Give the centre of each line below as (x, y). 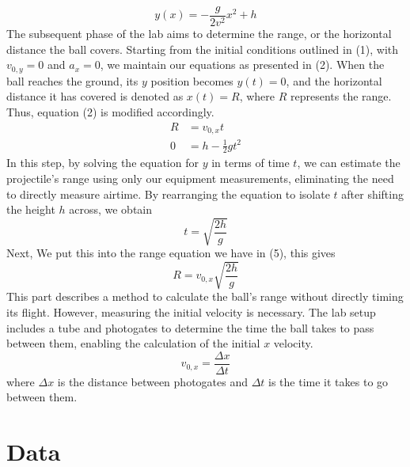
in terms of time (251, 163)
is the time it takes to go (328, 381)
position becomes (192, 80)
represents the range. (341, 96)
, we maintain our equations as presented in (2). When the (242, 65)
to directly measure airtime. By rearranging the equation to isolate (168, 194)
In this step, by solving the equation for (102, 163)
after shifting (372, 194)
